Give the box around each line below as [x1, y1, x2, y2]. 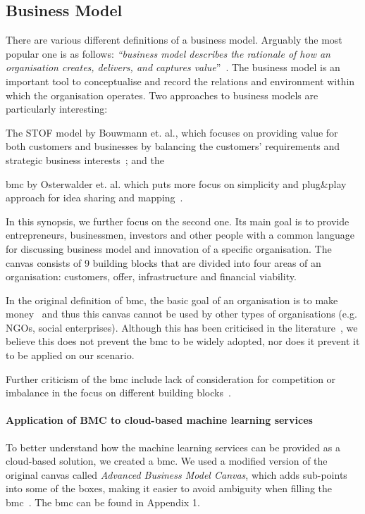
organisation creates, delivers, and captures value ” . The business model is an [6, 60, 340, 75]
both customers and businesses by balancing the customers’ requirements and [6, 139, 340, 153]
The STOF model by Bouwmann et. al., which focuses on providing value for [6, 125, 338, 139]
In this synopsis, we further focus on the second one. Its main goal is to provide [6, 213, 349, 228]
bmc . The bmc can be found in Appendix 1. [6, 495, 200, 510]
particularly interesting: [6, 101, 108, 116]
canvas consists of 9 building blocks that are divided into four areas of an [6, 255, 321, 270]
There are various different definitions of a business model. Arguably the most [6, 32, 342, 47]
